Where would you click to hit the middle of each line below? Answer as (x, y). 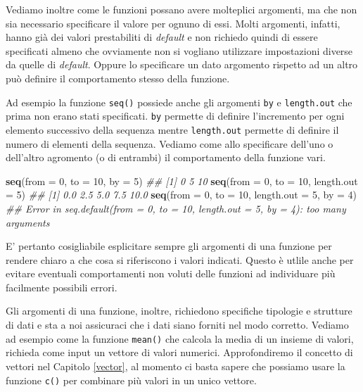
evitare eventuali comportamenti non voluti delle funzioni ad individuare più (171, 273)
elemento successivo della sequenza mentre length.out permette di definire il (172, 129)
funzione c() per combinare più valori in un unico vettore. (131, 380)
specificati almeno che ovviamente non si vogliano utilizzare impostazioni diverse (179, 50)
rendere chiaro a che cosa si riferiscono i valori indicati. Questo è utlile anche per (180, 259)
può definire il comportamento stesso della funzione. (118, 78)
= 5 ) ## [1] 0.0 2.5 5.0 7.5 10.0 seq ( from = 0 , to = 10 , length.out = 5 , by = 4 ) (181, 195)
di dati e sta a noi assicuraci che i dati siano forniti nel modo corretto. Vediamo (177, 325)
